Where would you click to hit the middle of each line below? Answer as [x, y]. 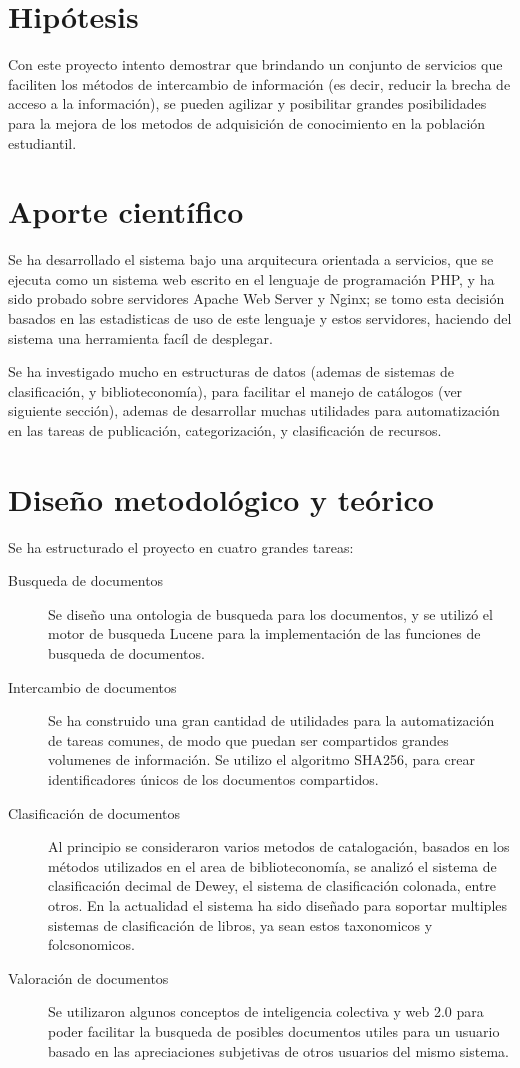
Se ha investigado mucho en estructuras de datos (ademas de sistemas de [231, 371]
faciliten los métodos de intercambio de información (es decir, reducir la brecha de [259, 83]
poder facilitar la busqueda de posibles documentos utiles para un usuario [274, 1030]
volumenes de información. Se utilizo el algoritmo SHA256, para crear [261, 759]
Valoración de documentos [88, 977]
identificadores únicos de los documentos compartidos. [213, 779]
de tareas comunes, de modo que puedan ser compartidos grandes [248, 739]
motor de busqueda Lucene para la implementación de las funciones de [264, 633]
